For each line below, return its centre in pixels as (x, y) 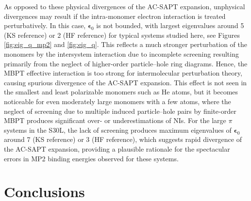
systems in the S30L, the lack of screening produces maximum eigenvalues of (118, 130)
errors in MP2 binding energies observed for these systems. (91, 158)
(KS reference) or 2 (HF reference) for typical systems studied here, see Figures (122, 35)
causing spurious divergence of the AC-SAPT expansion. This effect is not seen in (125, 82)
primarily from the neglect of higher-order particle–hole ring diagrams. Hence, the (126, 63)
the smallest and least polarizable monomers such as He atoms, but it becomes (121, 92)
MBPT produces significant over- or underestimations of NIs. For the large (115, 120)
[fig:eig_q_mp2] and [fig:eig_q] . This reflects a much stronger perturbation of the (125, 44)
